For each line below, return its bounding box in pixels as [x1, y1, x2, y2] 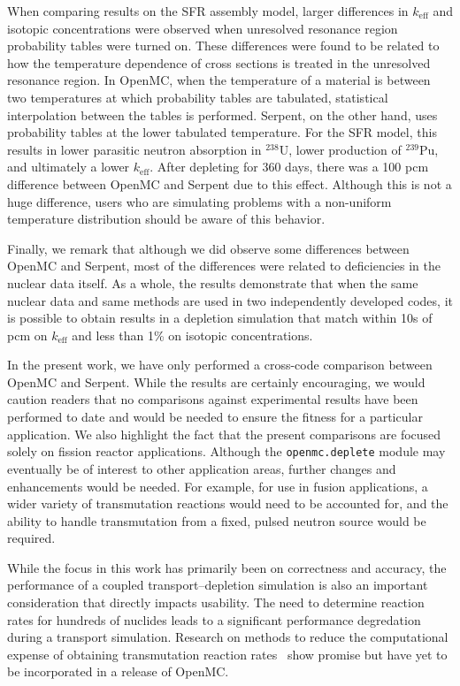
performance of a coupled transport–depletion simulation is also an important [7, 575, 428, 594]
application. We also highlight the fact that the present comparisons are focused [7, 424, 441, 443]
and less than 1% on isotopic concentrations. [72, 325, 313, 344]
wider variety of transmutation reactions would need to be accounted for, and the [7, 494, 448, 513]
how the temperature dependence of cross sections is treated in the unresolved [7, 53, 431, 72]
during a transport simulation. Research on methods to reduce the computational [7, 628, 448, 646]
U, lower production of [279, 140, 402, 158]
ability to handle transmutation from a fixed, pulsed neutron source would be [7, 511, 426, 530]
